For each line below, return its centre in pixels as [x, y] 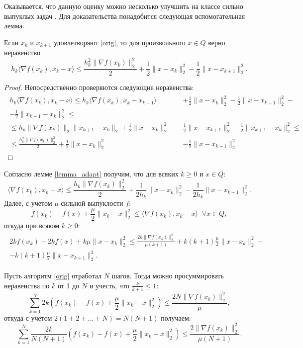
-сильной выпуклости [91, 203]
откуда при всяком [32, 225]
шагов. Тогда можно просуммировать [168, 276]
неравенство [22, 52]
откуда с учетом [28, 317]
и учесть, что [109, 285]
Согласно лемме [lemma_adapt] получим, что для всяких [91, 174]
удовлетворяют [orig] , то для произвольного [120, 42]
